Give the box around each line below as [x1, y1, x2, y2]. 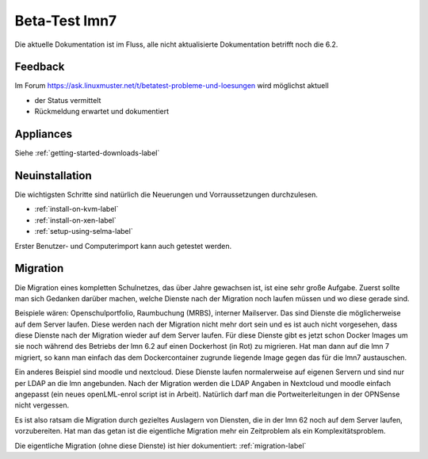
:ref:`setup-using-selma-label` [34, 227, 134, 236]
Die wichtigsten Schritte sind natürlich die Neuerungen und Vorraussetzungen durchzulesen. [14, 190, 319, 200]
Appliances [14, 128, 73, 141]
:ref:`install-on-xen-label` [34, 215, 117, 225]
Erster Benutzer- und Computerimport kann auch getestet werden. [14, 241, 232, 251]
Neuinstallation [14, 169, 93, 182]
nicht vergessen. [14, 400, 70, 410]
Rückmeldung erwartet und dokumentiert [34, 107, 170, 117]
